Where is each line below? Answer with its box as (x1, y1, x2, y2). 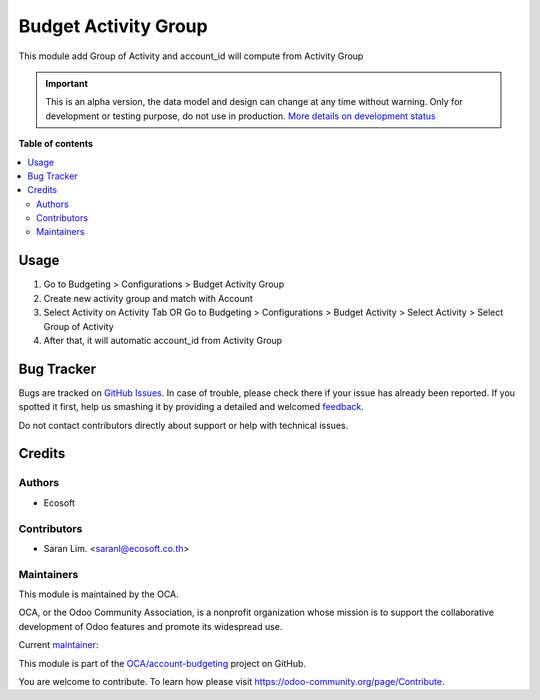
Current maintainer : (18, 639, 99, 651)
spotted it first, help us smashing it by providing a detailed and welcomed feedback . (18, 401, 365, 413)
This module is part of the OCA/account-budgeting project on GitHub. (18, 657, 307, 669)
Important (45, 77, 89, 89)
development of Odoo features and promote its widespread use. (18, 620, 283, 632)
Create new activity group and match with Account (43, 292, 254, 304)
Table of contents (18, 138, 94, 150)
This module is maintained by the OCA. (18, 588, 179, 600)
